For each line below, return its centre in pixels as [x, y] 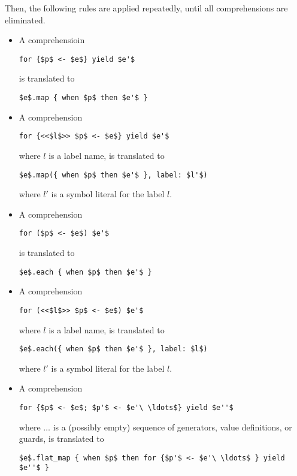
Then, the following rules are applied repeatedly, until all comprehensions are [146, 8]
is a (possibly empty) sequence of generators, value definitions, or [172, 427]
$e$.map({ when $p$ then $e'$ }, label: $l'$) [113, 175]
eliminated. [25, 19]
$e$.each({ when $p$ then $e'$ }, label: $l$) [113, 349]
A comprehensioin [52, 40]
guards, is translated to [61, 439]
